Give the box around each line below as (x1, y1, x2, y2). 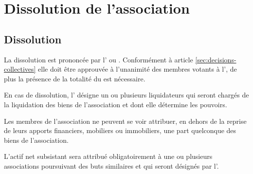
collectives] (4, 64, 36, 74)
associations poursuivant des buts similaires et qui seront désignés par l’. (4, 160, 219, 171)
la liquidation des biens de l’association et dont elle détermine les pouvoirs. (4, 99, 227, 109)
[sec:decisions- (195, 54, 236, 64)
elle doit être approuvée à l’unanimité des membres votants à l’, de (38, 64, 237, 74)
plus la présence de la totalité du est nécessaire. (4, 73, 145, 83)
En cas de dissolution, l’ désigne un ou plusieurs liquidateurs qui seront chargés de (4, 90, 249, 100)
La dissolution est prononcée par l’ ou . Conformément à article (4, 54, 193, 64)
